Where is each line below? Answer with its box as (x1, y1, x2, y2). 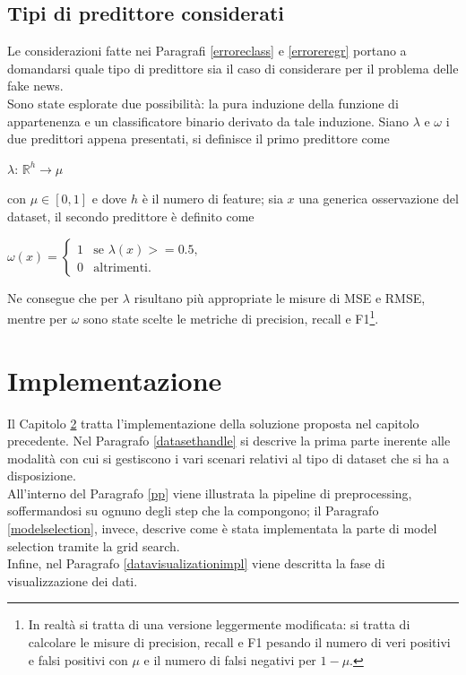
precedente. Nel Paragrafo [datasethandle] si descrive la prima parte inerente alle (7, 431, 451, 450)
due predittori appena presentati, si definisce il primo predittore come (7, 129, 390, 148)
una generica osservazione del (298, 189, 459, 208)
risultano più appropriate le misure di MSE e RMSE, (134, 288, 426, 307)
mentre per (7, 308, 67, 327)
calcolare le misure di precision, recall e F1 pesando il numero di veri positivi (28, 633, 451, 652)
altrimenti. (93, 261, 151, 274)
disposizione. (7, 466, 76, 485)
